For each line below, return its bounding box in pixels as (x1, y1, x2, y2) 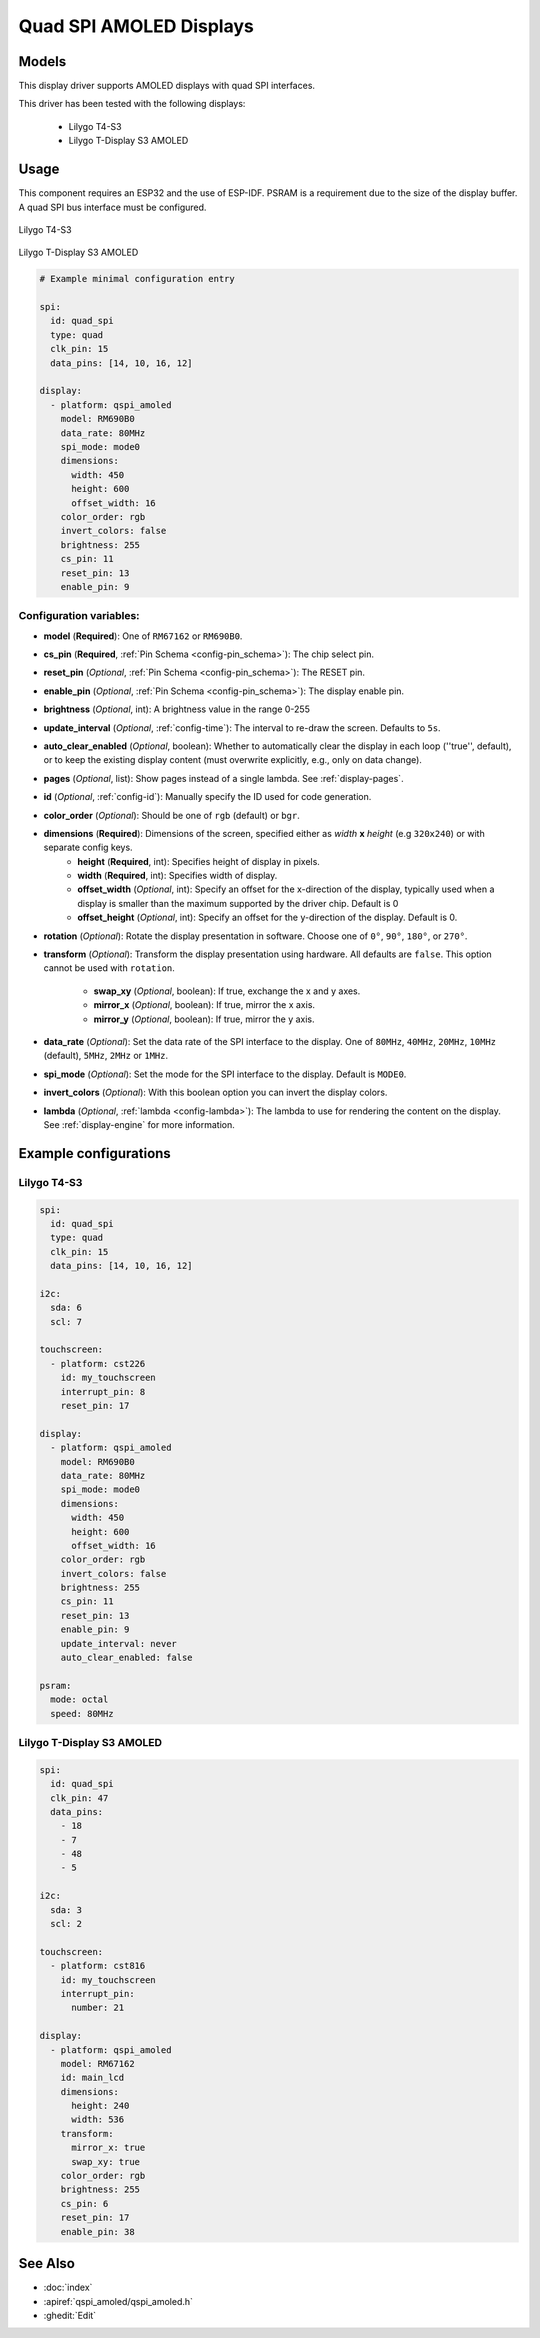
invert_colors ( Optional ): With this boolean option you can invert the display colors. (43, 1086, 388, 1099)
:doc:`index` (43, 2281, 93, 2294)
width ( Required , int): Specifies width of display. (77, 870, 278, 882)
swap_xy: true (71, 2156, 140, 2167)
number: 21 (71, 2002, 125, 2014)
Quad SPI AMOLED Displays (18, 15, 254, 37)
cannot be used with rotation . (43, 962, 175, 974)
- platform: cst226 (50, 1358, 146, 1369)
